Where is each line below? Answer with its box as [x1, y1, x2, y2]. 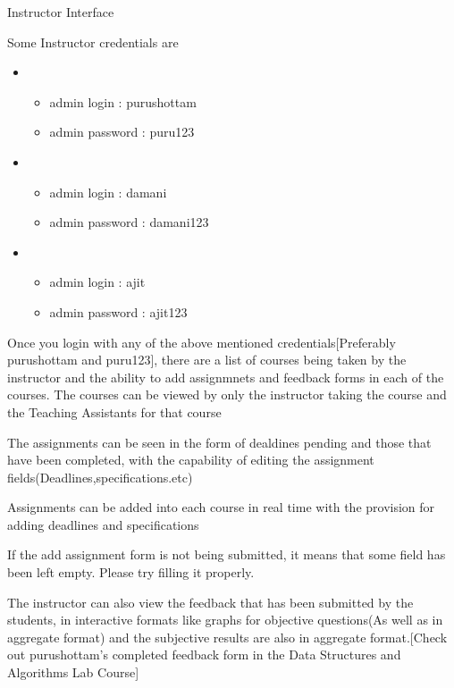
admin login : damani [49, 182, 167, 201]
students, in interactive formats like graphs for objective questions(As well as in [7, 610, 443, 629]
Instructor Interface [7, 3, 114, 21]
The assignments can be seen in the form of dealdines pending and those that [7, 432, 432, 451]
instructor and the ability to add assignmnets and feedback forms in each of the [7, 367, 444, 386]
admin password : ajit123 [49, 302, 188, 321]
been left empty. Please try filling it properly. [7, 563, 255, 582]
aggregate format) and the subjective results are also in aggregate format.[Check [7, 627, 448, 646]
